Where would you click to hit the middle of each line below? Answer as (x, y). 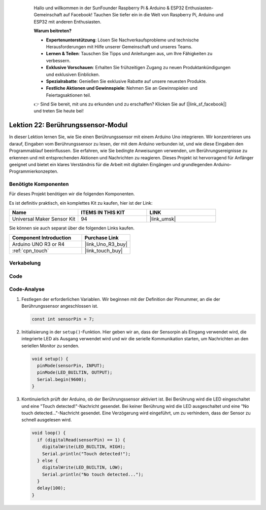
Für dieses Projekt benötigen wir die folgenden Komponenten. (72, 194)
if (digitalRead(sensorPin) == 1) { (81, 440)
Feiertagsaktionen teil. (68, 95)
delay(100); (51, 488)
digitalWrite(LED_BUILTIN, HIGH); (84, 447)
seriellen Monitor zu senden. (50, 346)
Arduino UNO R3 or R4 (38, 244)
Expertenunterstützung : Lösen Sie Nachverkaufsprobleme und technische (122, 40)
